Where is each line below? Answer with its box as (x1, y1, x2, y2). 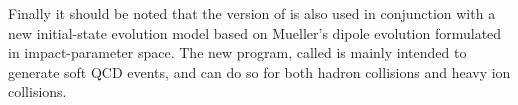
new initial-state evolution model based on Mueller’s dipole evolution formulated (8, 22, 502, 43)
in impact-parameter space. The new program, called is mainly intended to (8, 42, 467, 63)
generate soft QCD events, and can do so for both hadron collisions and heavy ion (8, 61, 511, 82)
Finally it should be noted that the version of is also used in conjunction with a (8, 3, 496, 23)
